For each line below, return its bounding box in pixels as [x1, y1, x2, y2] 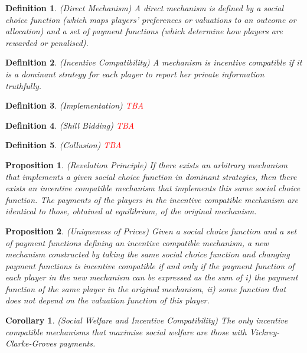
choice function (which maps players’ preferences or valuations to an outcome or [5, 13, 296, 25]
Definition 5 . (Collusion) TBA [5, 139, 122, 151]
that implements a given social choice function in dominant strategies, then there [5, 170, 297, 182]
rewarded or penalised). [5, 36, 89, 48]
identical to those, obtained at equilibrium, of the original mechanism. [5, 205, 257, 217]
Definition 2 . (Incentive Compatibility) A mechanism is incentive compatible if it [5, 56, 302, 68]
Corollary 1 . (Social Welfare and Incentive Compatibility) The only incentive [5, 314, 288, 326]
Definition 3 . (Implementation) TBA [5, 99, 144, 112]
